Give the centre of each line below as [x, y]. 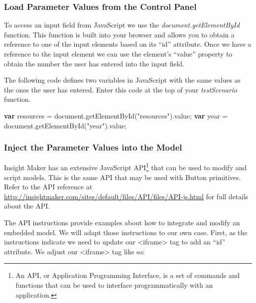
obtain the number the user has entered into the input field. [94, 63]
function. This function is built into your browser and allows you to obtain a [119, 34]
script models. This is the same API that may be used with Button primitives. [123, 177]
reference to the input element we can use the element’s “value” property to [118, 54]
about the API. [27, 206]
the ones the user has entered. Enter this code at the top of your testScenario [121, 89]
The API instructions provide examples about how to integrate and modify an [122, 222]
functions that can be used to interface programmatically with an [114, 285]
